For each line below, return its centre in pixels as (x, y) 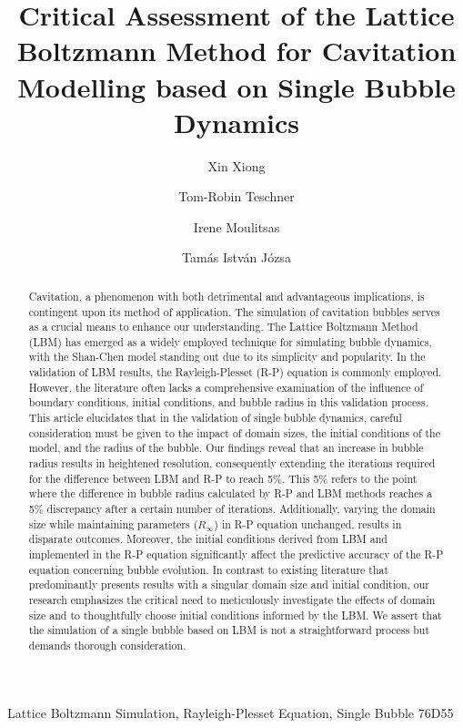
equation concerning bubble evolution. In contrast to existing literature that (209, 569)
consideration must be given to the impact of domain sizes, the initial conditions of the (234, 432)
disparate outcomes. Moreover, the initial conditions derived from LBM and (208, 539)
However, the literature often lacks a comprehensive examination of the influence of (226, 387)
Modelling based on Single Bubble (237, 86)
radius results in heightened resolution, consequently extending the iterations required (232, 463)
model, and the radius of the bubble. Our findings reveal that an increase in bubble (226, 448)
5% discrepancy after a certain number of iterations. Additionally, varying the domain (232, 509)
